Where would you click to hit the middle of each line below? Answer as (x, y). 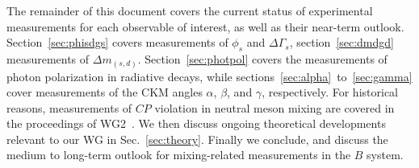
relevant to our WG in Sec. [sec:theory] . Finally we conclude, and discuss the (197, 139)
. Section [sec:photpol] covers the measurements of (262, 58)
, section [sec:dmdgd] (341, 42)
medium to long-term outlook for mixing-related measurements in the (179, 155)
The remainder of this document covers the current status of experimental (190, 10)
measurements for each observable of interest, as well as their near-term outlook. (205, 26)
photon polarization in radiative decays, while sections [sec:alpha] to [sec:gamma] (209, 76)
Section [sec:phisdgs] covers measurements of (117, 42)
